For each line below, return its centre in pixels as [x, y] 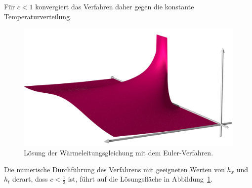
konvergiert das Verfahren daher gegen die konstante [115, 6]
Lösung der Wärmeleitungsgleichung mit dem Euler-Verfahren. [119, 153]
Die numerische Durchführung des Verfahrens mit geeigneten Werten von [114, 169]
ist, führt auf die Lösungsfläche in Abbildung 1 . [140, 179]
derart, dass [30, 179]
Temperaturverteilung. [38, 16]
